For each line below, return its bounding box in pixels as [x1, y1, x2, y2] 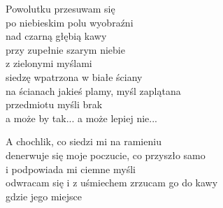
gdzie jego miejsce [6, 188, 82, 203]
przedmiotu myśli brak [6, 97, 103, 112]
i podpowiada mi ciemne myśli [6, 161, 136, 176]
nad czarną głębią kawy [6, 29, 107, 43]
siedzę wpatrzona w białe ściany [6, 69, 143, 84]
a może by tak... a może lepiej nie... [6, 110, 157, 125]
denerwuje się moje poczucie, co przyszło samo [6, 147, 206, 162]
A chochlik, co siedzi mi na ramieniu [6, 134, 161, 149]
